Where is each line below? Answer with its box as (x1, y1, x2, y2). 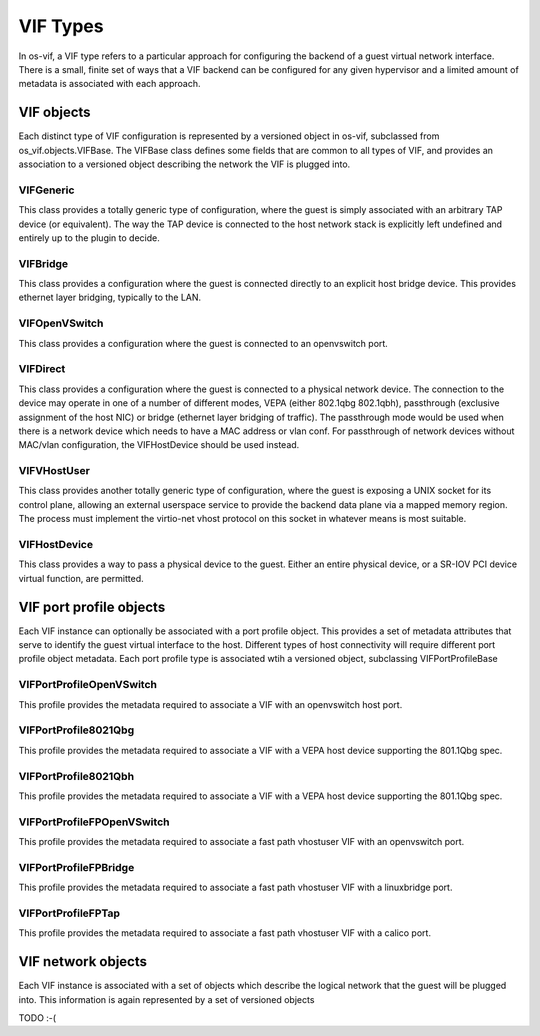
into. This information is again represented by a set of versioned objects (18, 993, 315, 1005)
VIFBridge (18, 256, 69, 270)
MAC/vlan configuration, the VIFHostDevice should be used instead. (18, 439, 300, 451)
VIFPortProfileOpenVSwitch (18, 678, 157, 692)
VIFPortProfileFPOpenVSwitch (18, 815, 170, 829)
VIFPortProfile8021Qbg (18, 723, 135, 737)
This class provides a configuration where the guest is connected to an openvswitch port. (18, 337, 389, 349)
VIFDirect (18, 362, 66, 376)
